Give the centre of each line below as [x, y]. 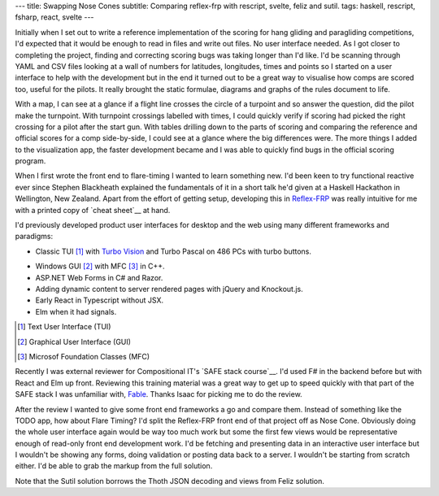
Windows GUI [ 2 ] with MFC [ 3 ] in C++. [100, 266]
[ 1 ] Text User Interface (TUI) [64, 327]
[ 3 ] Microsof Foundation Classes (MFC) [84, 356]
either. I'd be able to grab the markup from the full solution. [114, 466]
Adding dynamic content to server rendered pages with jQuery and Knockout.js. [170, 289]
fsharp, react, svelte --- [54, 17]
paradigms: [34, 237]
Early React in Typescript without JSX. [100, 300]
